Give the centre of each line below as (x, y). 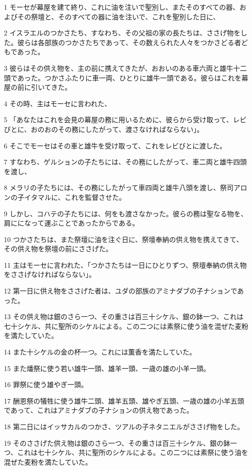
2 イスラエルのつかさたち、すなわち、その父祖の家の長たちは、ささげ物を (122, 33)
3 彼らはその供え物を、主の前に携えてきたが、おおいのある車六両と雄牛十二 (126, 68)
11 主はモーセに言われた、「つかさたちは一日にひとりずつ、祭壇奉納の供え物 (125, 265)
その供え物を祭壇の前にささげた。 (58, 249)
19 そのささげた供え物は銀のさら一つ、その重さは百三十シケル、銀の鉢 (117, 443)
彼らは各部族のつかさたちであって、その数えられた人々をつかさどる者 (129, 42)
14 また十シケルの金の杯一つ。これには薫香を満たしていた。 (100, 352)
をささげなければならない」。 (50, 274)
